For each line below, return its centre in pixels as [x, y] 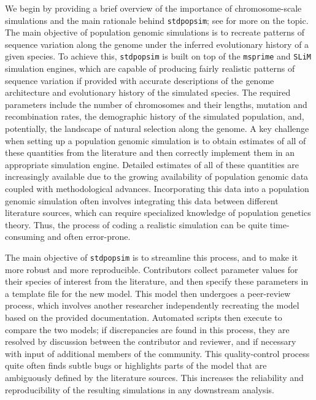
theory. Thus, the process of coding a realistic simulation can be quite [136, 224]
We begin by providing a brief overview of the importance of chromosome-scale [153, 8]
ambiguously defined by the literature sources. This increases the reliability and [154, 377]
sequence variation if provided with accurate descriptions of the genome [140, 80]
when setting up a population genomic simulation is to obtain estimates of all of [156, 140]
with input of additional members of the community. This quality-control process [157, 353]
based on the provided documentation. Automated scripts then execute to [144, 317]
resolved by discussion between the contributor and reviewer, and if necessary [151, 341]
